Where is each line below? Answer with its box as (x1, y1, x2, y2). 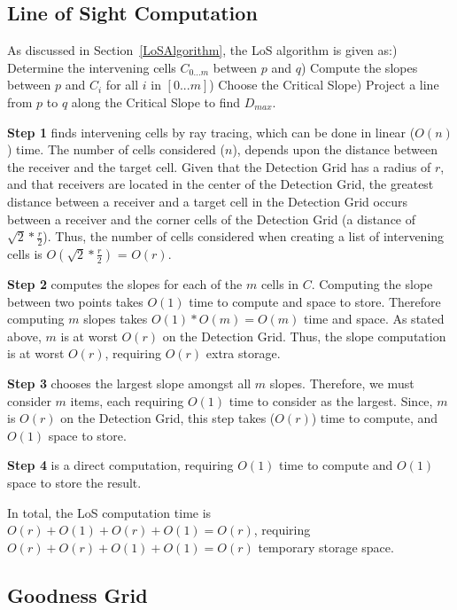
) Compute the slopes (300, 58, 418, 76)
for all (105, 75, 139, 94)
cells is (7, 244, 43, 262)
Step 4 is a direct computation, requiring (7, 456, 234, 474)
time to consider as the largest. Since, (228, 391, 433, 410)
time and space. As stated (304, 309, 445, 328)
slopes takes (83, 309, 148, 328)
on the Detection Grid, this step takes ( (60, 409, 275, 427)
